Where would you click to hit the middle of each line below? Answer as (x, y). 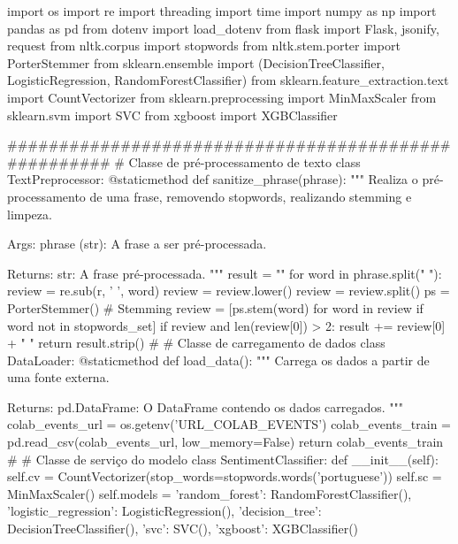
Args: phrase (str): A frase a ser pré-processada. (137, 244)
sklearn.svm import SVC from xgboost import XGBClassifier (172, 115)
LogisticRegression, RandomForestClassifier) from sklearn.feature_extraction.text (228, 80)
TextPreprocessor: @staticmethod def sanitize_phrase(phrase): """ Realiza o (213, 179)
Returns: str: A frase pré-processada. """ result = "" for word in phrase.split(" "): (225, 273)
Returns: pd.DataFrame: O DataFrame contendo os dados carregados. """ (206, 406)
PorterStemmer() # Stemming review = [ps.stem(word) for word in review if (215, 307)
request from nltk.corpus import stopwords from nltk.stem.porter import (204, 46)
